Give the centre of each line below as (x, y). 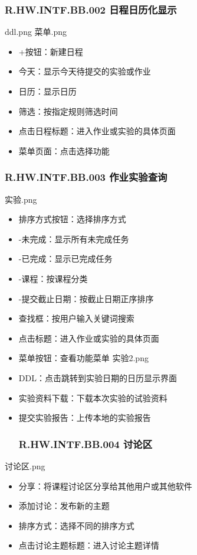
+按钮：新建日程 (51, 51)
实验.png (21, 199)
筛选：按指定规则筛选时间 (68, 111)
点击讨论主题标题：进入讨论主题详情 (89, 545)
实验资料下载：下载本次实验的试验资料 (93, 397)
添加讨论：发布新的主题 (64, 506)
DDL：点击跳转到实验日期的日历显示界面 (98, 377)
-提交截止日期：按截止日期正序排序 (86, 298)
